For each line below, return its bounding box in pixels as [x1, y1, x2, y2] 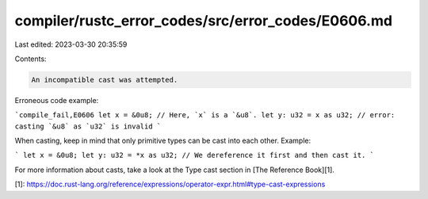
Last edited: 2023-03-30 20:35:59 [14, 40, 128, 49]
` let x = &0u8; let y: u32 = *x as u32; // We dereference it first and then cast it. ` [14, 151, 374, 160]
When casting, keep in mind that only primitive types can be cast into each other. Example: [14, 136, 311, 146]
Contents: [14, 54, 47, 63]
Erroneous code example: [14, 95, 99, 105]
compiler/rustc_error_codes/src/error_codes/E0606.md [14, 12, 392, 29]
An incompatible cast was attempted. [31, 75, 178, 84]
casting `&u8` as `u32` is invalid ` [14, 121, 162, 131]
